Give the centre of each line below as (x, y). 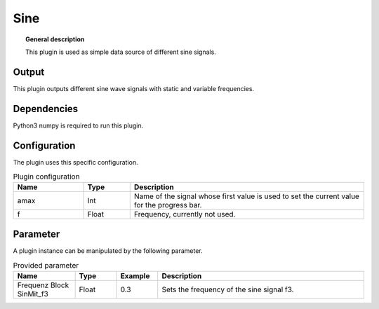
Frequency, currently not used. (185, 214)
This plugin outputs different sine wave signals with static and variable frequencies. (134, 88)
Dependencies (46, 109)
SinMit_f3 (33, 294)
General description (55, 39)
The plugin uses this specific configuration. (75, 162)
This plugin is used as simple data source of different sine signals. (121, 52)
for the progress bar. (168, 205)
